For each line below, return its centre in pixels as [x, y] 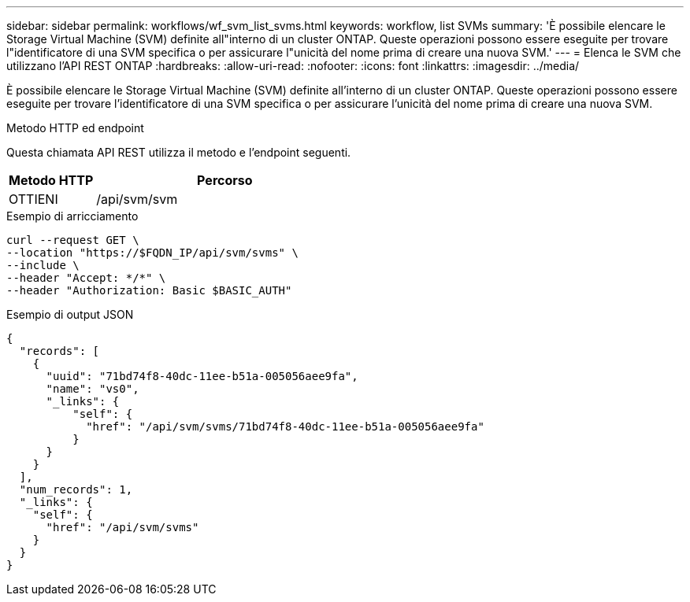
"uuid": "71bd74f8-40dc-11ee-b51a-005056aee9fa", [202, 376]
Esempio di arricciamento [72, 216]
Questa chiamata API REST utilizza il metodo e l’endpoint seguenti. [179, 152]
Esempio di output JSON [70, 314]
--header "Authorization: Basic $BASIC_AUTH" [149, 290]
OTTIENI [33, 199]
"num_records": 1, [76, 489]
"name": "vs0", [93, 389]
